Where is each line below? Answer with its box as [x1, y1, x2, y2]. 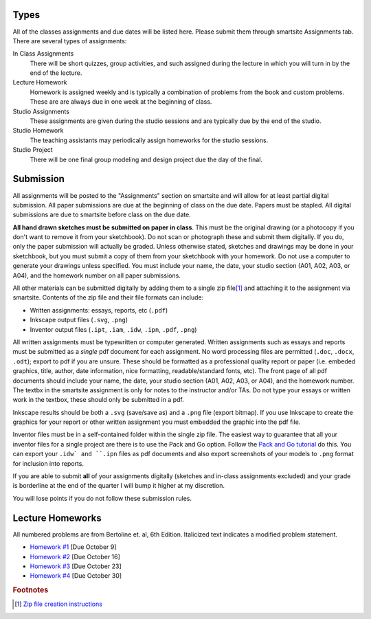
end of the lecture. [30, 69, 82, 77]
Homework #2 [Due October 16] [30, 552, 120, 561]
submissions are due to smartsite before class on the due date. [12, 210, 192, 219]
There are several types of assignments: [12, 36, 127, 45]
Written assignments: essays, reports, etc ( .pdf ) [30, 306, 168, 314]
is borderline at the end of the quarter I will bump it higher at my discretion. [12, 482, 225, 490]
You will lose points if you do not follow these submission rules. [12, 494, 192, 502]
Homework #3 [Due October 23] [30, 562, 122, 570]
